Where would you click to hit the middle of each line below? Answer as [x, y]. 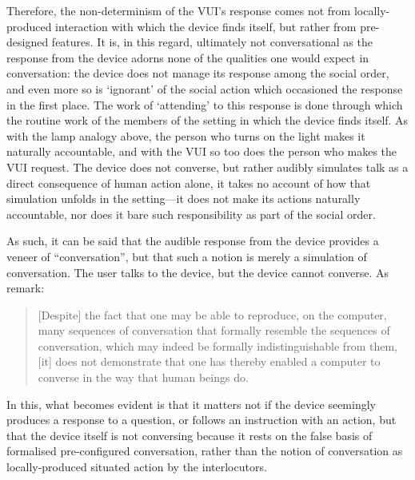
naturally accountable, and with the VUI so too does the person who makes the [202, 151]
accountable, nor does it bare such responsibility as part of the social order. [191, 214]
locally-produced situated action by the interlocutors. [137, 467]
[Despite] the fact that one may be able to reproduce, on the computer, [212, 314]
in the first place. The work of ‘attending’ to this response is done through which [205, 104]
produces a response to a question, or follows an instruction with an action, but [202, 420]
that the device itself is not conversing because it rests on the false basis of [190, 435]
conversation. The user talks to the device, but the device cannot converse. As [198, 272]
